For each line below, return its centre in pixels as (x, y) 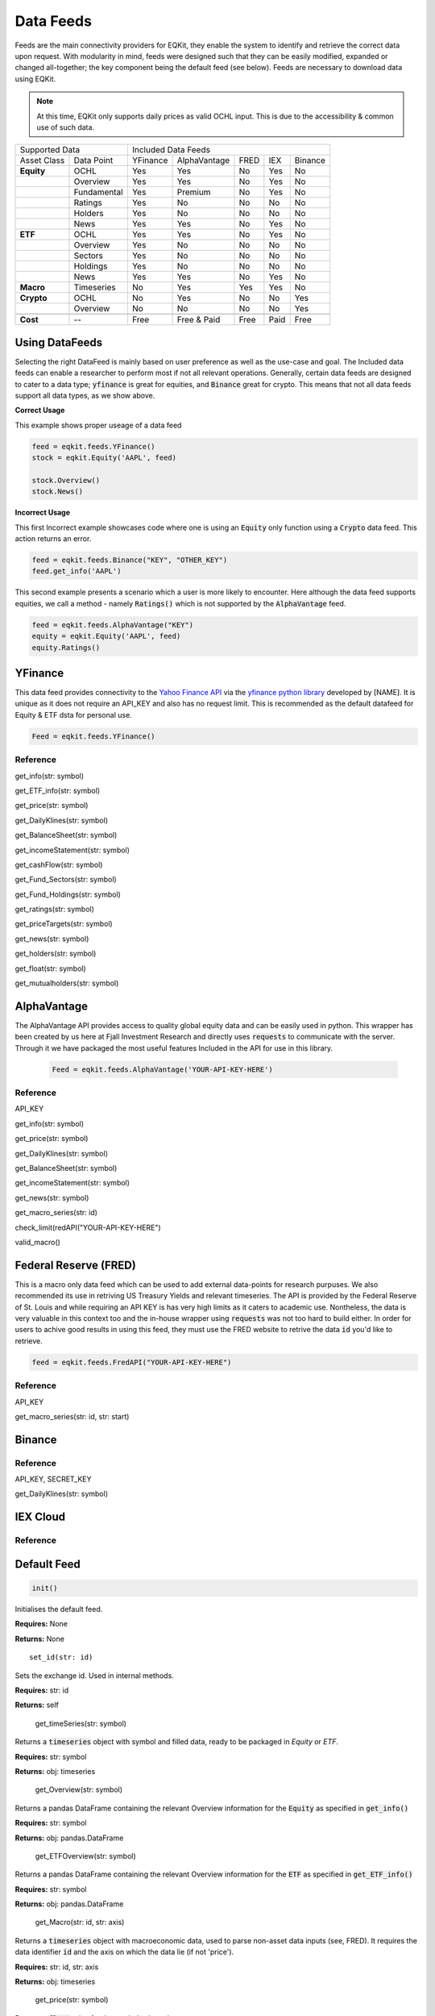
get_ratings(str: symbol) (54, 909)
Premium (194, 192)
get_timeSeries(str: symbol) (81, 1723)
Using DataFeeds (59, 342)
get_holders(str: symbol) (56, 954)
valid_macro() (37, 1242)
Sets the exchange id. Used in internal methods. (95, 1675)
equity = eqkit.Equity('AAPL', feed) (106, 636)
